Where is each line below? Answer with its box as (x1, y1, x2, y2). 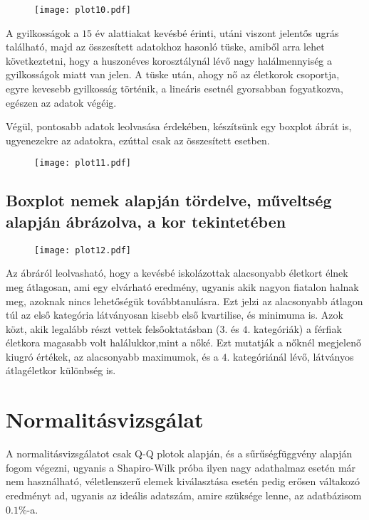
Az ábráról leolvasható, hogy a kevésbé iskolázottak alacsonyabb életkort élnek (6, 265, 348, 280)
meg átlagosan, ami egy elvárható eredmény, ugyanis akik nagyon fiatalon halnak (6, 279, 359, 294)
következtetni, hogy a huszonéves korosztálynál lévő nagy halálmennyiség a (6, 53, 333, 68)
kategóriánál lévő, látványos (233, 349, 354, 364)
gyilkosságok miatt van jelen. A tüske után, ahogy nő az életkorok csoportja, (6, 67, 340, 82)
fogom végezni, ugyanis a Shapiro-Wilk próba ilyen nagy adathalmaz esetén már (6, 460, 356, 474)
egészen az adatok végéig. (6, 95, 117, 110)
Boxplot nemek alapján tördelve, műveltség (6, 189, 332, 211)
